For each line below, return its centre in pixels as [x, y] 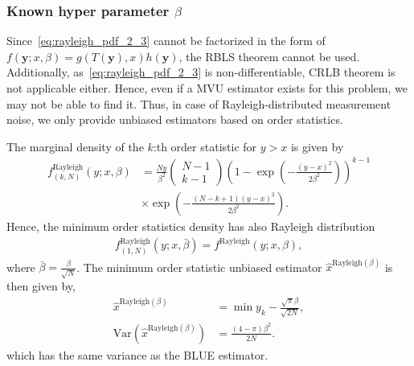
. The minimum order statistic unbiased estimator [199, 267]
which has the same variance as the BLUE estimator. [137, 354]
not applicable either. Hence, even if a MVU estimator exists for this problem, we [207, 88]
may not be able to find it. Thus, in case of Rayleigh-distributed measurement [199, 103]
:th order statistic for [205, 146]
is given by [317, 146]
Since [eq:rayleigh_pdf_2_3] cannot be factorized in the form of [166, 41]
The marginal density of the [75, 146]
